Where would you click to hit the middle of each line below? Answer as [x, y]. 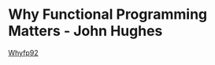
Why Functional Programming [108, 14]
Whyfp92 [23, 52]
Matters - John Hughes [85, 31]
